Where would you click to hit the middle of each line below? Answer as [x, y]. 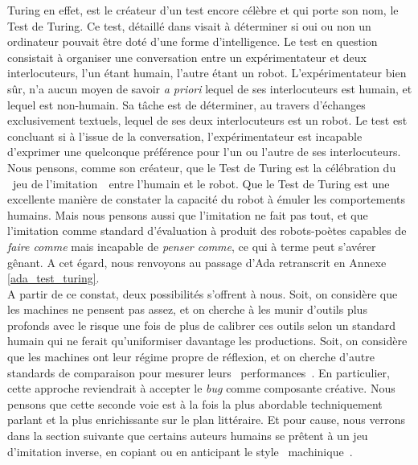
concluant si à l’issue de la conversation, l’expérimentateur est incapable [185, 136]
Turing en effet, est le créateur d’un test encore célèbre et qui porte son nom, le [203, 10]
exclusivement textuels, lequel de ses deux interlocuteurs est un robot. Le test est [207, 120]
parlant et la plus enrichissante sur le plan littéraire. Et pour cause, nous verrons [206, 420]
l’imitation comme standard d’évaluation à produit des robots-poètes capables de [207, 230]
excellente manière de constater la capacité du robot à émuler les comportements [207, 199]
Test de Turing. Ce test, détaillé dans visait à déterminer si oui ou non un [189, 25]
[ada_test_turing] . [53, 278]
